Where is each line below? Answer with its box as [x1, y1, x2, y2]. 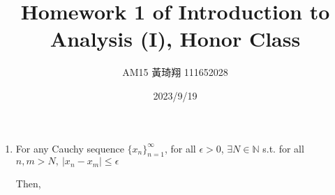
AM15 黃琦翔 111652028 [122, 65, 228, 79]
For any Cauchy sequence [15, 141, 124, 155]
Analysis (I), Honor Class [50, 24, 301, 53]
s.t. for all [262, 141, 304, 155]
